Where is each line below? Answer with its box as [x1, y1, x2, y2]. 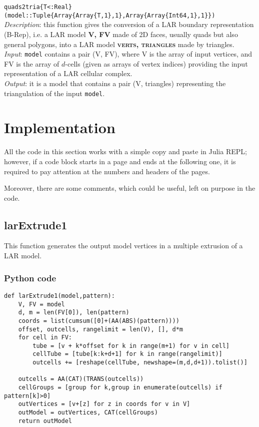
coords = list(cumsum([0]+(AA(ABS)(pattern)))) [18, 317, 179, 324]
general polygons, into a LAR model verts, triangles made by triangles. [4, 39, 234, 49]
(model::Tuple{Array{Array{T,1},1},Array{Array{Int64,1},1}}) [4, 12, 215, 19]
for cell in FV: [18, 334, 72, 341]
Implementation [4, 117, 115, 138]
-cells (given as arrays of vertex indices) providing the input [65, 58, 248, 69]
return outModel [18, 417, 72, 424]
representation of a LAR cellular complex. [4, 68, 132, 79]
